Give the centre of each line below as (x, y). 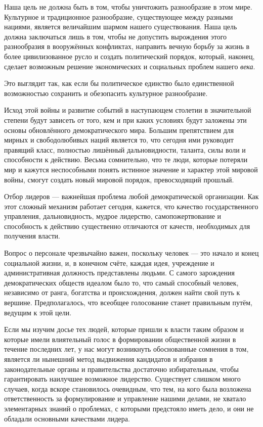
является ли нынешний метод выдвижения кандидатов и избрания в (108, 359)
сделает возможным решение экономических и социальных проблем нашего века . (130, 66)
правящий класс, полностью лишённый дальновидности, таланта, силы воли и (125, 149)
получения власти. (32, 236)
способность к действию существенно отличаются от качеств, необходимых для (127, 226)
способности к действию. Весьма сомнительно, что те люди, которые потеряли (126, 159)
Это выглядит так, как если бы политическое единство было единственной (119, 83)
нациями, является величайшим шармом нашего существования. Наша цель (121, 27)
